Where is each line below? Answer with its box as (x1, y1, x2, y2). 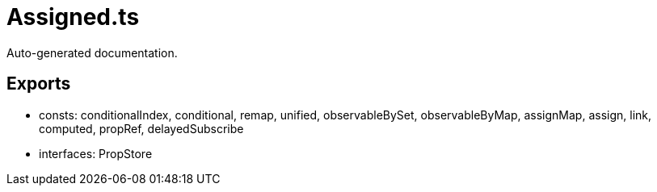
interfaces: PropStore (39, 146, 153, 161)
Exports (6, 73, 71, 94)
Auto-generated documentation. (6, 45, 178, 60)
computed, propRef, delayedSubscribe (39, 121, 244, 136)
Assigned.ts (6, 3, 140, 31)
